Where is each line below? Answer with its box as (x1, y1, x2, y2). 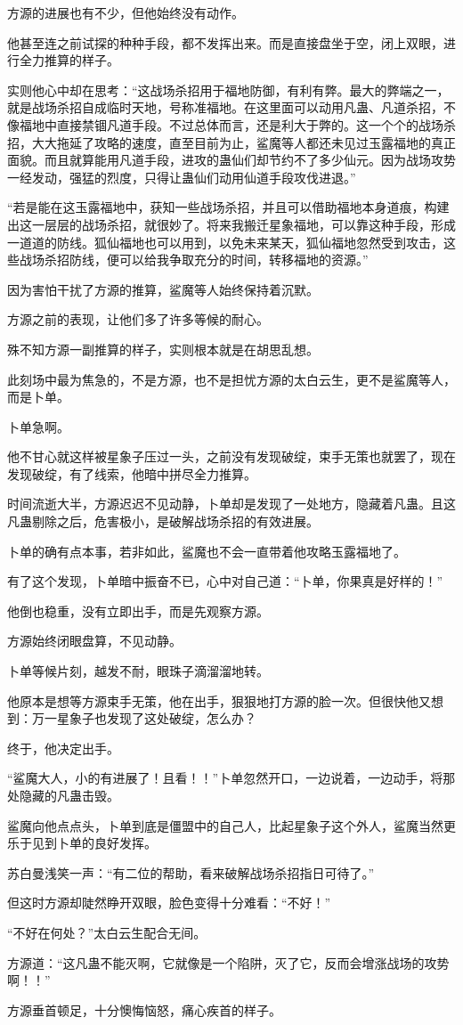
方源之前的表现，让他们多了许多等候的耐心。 (7, 310, 269, 329)
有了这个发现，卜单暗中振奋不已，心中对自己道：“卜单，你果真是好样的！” (7, 572, 443, 590)
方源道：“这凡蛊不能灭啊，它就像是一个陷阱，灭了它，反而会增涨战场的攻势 (7, 953, 450, 972)
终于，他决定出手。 (7, 738, 119, 757)
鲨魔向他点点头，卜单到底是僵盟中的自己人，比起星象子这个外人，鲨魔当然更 (7, 816, 456, 834)
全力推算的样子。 (19, 51, 119, 69)
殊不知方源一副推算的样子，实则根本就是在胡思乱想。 (7, 339, 319, 358)
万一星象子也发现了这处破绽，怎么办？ (31, 709, 256, 728)
